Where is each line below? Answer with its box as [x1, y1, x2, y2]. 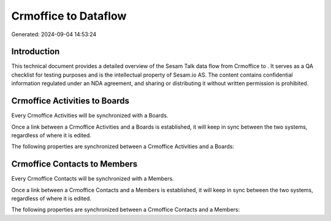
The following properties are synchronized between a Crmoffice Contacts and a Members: [11, 206, 240, 214]
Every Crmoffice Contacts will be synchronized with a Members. [11, 175, 174, 182]
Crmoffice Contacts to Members [11, 159, 138, 170]
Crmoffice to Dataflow [11, 9, 127, 23]
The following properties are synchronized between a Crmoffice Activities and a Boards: [11, 143, 235, 150]
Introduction [11, 47, 60, 57]
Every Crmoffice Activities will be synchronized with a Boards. [11, 112, 169, 119]
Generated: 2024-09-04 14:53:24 [11, 31, 97, 38]
